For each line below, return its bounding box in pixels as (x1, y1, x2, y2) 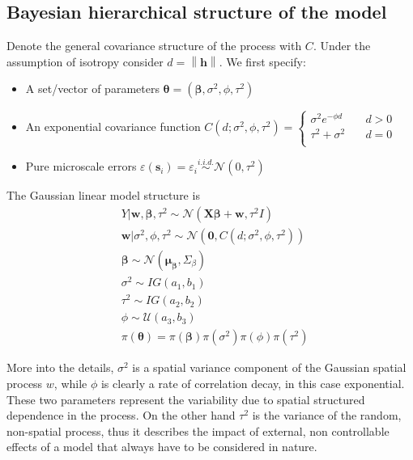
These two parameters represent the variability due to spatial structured (6, 390, 365, 407)
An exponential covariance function (25, 118, 201, 135)
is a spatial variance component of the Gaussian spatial (132, 359, 407, 376)
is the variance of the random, (252, 407, 402, 424)
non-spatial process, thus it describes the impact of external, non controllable (6, 422, 390, 439)
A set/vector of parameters (25, 80, 160, 97)
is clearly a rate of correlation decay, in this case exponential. (100, 374, 405, 391)
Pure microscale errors (25, 158, 137, 175)
